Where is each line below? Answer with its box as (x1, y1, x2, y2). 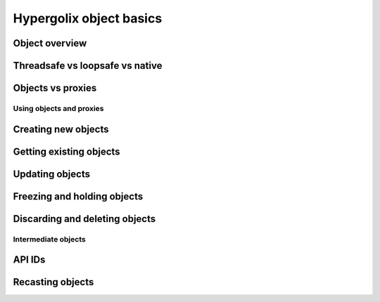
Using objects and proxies (13, 103, 105, 113)
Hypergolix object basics (13, 11, 163, 26)
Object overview (13, 37, 87, 49)
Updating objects (13, 168, 91, 180)
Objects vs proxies (13, 82, 97, 94)
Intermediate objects (13, 234, 86, 244)
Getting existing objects (13, 145, 120, 157)
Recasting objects (13, 276, 94, 288)
